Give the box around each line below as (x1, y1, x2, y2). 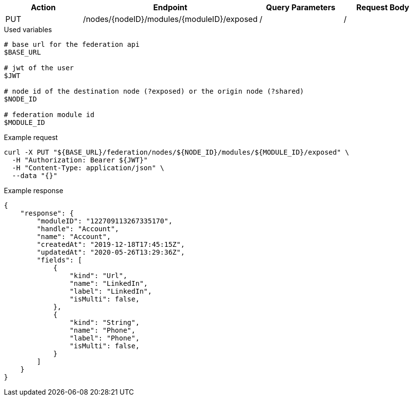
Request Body (356, 2, 410, 12)
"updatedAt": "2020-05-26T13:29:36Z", (37, 248, 185, 256)
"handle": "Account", (37, 225, 119, 233)
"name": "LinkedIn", (69, 280, 148, 287)
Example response (4, 186, 63, 195)
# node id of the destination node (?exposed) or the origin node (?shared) (4, 87, 304, 95)
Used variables (4, 25, 52, 34)
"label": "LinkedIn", (69, 287, 152, 295)
